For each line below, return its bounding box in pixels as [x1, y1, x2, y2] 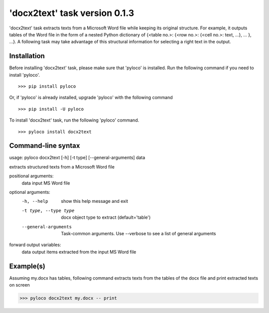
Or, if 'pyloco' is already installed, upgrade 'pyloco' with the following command [9, 95, 173, 101]
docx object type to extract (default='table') [61, 214, 151, 220]
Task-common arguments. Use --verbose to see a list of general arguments [61, 231, 216, 236]
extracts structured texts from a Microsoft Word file [9, 163, 115, 169]
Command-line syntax [9, 142, 80, 150]
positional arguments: [9, 173, 54, 179]
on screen [9, 282, 30, 288]
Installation [9, 52, 45, 60]
